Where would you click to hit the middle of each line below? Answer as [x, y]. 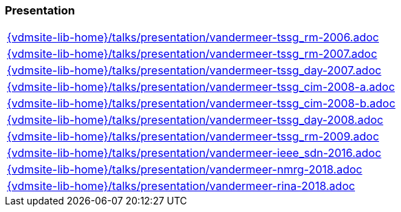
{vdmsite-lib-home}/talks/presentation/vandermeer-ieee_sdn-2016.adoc [194, 153]
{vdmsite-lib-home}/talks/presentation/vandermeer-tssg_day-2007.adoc [194, 71]
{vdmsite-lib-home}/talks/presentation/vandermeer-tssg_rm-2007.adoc [192, 54]
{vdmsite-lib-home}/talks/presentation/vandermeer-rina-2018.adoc [181, 186]
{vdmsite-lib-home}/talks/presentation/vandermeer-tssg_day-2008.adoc [195, 120]
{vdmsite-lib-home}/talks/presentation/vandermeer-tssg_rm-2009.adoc [193, 137]
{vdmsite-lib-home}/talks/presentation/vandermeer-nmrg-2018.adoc [185, 170]
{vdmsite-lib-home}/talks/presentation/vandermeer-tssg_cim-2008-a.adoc [201, 87]
